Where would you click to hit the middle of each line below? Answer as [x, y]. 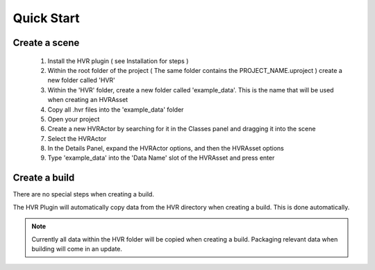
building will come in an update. [77, 248]
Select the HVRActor [77, 138]
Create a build [44, 178]
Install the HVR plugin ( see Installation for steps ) [118, 61]
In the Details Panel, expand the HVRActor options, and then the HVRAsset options [166, 149]
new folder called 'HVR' [81, 81]
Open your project [74, 119]
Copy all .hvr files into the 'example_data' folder [116, 109]
